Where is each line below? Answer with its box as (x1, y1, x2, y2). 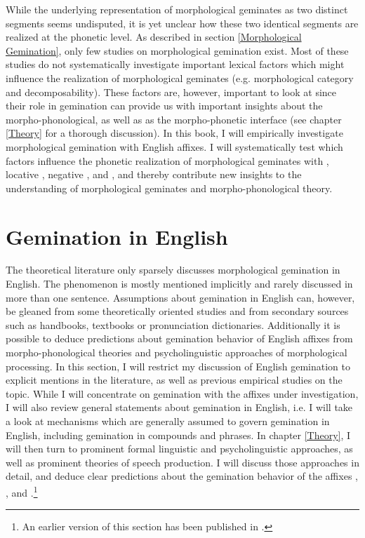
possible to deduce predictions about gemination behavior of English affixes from (6, 331, 353, 346)
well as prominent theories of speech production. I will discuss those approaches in (6, 455, 359, 469)
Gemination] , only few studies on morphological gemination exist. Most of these (6, 43, 349, 58)
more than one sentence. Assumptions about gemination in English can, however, (6, 290, 355, 304)
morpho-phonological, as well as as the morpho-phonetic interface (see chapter (6, 112, 342, 126)
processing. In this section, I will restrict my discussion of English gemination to (6, 358, 350, 373)
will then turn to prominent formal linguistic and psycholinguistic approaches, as (6, 441, 353, 456)
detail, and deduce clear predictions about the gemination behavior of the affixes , (6, 469, 358, 483)
